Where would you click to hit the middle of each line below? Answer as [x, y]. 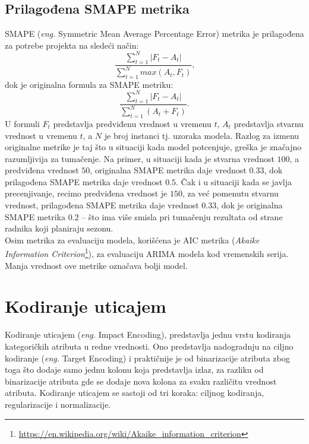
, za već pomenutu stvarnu [230, 193]
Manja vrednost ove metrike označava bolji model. [96, 265]
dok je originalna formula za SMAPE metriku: [89, 84]
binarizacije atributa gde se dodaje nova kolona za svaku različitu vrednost [141, 381]
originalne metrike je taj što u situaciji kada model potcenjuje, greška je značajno [153, 147]
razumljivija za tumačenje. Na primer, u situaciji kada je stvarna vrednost [140, 158]
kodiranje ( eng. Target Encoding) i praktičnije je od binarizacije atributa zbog [147, 358]
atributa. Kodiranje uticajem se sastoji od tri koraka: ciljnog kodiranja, [135, 393]
